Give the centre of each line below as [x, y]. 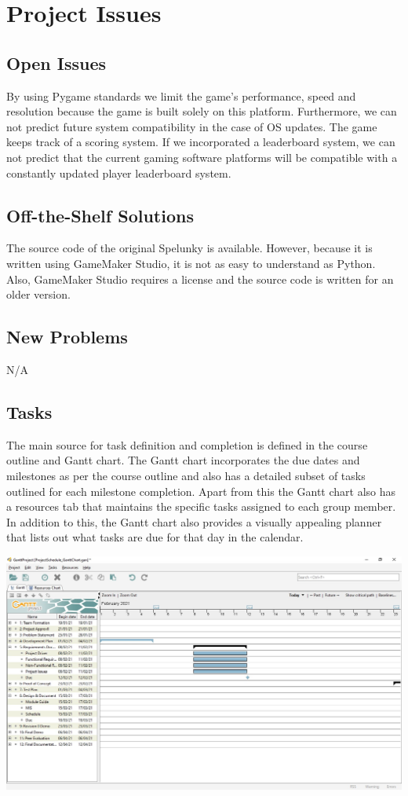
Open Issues [56, 62]
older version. [38, 294]
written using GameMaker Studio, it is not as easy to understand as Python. [191, 263]
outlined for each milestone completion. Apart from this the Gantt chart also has [201, 491]
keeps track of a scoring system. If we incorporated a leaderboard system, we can [201, 142]
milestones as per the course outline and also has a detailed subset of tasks [186, 475]
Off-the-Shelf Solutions [100, 215]
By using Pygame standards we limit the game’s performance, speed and [181, 95]
